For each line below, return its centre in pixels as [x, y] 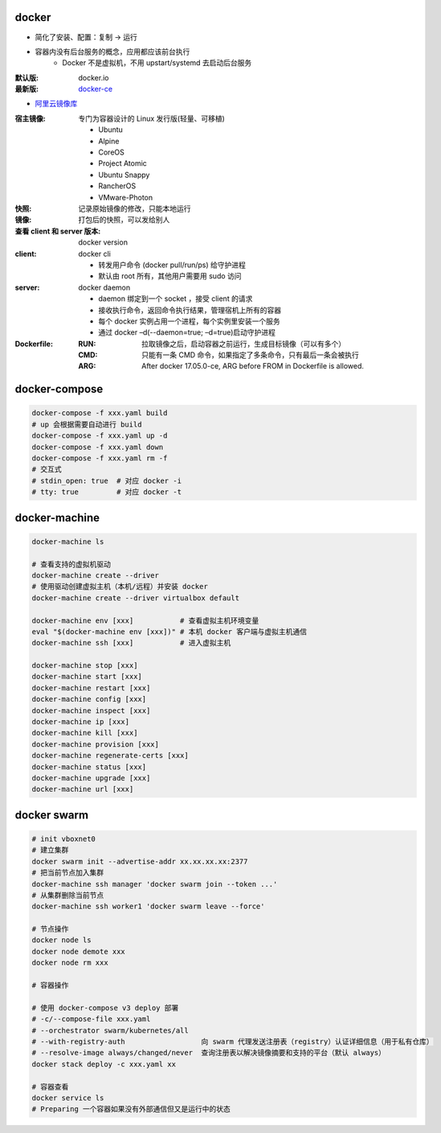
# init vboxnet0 [64, 838]
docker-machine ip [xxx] [81, 722]
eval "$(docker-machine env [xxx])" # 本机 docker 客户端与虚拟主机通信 [169, 631]
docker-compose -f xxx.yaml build [100, 413]
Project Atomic [123, 163]
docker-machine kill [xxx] [85, 733]
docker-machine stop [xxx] [85, 665]
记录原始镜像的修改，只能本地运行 [135, 208]
